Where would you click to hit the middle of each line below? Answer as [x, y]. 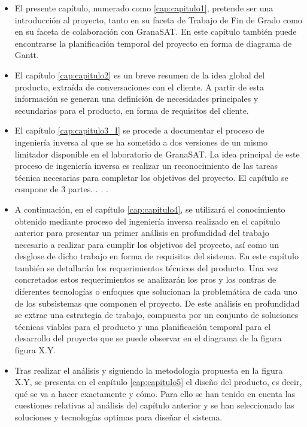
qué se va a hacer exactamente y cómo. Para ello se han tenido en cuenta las [155, 393]
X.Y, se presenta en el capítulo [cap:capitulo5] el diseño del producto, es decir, [158, 382]
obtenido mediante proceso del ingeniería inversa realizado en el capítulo [148, 221]
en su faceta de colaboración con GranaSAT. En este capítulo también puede [156, 31]
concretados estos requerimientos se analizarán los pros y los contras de [145, 279]
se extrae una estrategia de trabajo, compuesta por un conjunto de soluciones [156, 315]
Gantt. [27, 55]
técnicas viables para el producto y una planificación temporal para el [143, 326]
